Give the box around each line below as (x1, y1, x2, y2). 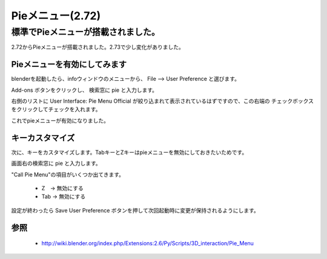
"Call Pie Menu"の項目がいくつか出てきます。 (11, 171, 124, 178)
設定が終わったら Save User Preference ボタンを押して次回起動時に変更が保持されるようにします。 (11, 206, 260, 214)
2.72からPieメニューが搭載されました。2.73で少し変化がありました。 (11, 43, 185, 51)
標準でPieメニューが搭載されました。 (11, 27, 160, 37)
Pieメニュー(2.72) (11, 9, 101, 22)
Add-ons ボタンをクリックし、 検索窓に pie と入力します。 (11, 86, 157, 94)
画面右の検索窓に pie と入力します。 (11, 160, 101, 167)
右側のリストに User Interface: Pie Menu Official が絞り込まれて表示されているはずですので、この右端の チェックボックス (11, 97, 314, 105)
